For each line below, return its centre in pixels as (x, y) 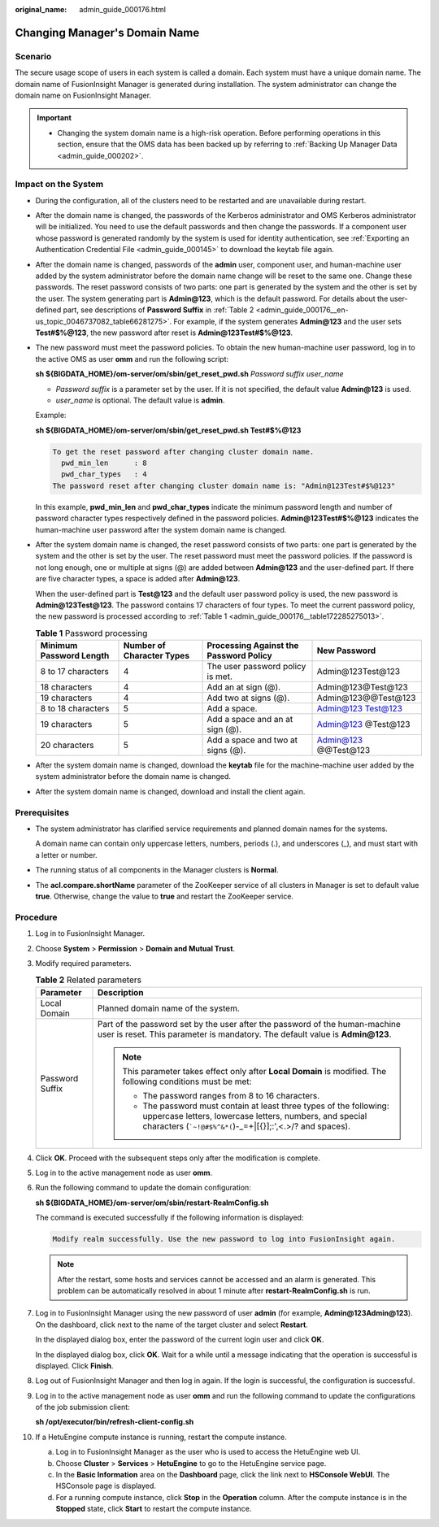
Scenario (33, 56)
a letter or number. (66, 855)
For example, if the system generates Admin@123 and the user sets (288, 321)
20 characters (67, 746)
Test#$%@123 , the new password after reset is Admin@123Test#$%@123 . (164, 333)
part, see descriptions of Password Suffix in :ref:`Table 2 (159, 310)
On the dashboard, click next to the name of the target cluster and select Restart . (172, 1325)
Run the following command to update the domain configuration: (143, 1188)
